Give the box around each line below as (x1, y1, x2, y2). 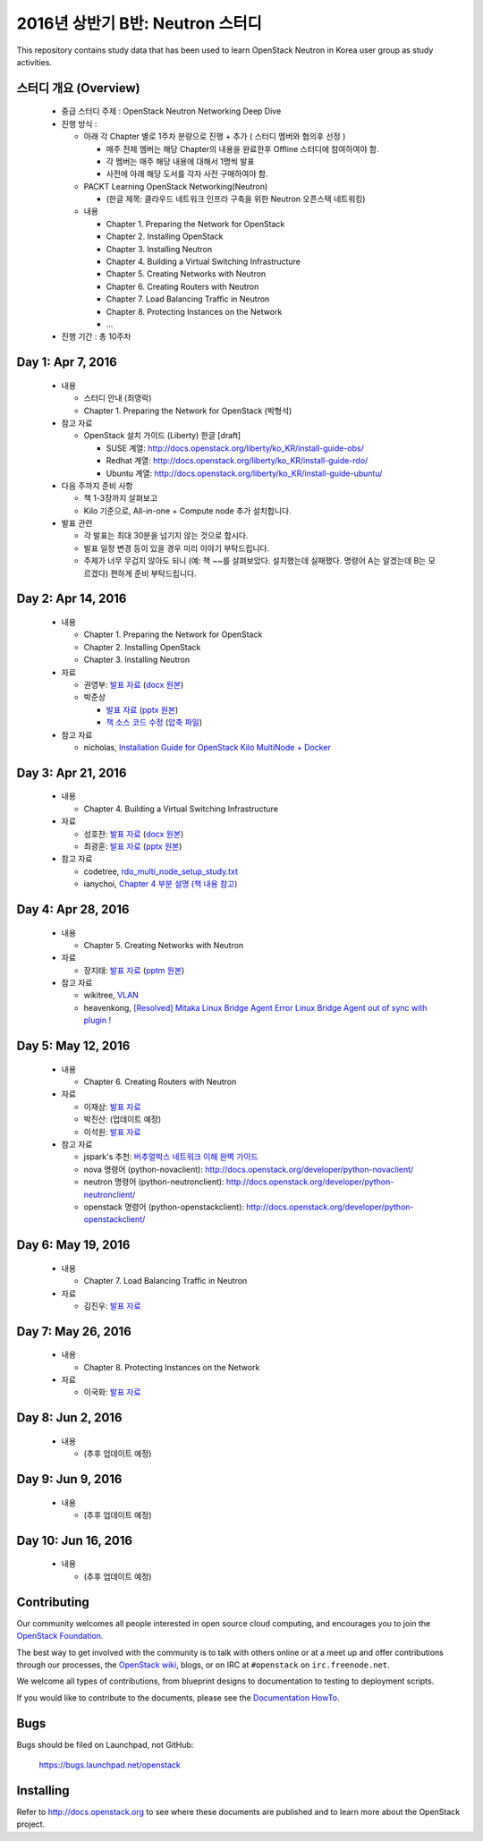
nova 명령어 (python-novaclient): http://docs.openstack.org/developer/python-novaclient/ (83, 1164, 414, 1175)
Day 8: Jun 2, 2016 (16, 1410, 123, 1426)
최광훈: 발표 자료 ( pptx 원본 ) (83, 841, 182, 852)
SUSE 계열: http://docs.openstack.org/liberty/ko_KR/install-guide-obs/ (106, 443, 364, 454)
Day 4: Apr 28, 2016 (16, 902, 130, 917)
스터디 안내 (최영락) (83, 393, 152, 403)
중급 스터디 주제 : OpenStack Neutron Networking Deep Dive (61, 106, 282, 116)
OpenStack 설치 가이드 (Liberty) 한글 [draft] (83, 430, 241, 441)
